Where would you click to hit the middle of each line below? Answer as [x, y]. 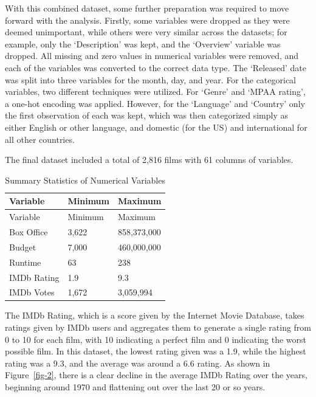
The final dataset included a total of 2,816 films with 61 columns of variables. [149, 160]
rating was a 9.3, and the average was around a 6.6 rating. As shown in [138, 363]
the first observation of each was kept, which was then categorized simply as [147, 115]
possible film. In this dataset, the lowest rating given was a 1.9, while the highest [156, 351]
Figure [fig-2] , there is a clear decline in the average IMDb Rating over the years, [156, 375]
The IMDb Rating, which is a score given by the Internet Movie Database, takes [155, 315]
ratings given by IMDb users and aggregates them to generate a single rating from [158, 327]
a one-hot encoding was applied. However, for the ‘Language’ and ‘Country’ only [155, 103]
